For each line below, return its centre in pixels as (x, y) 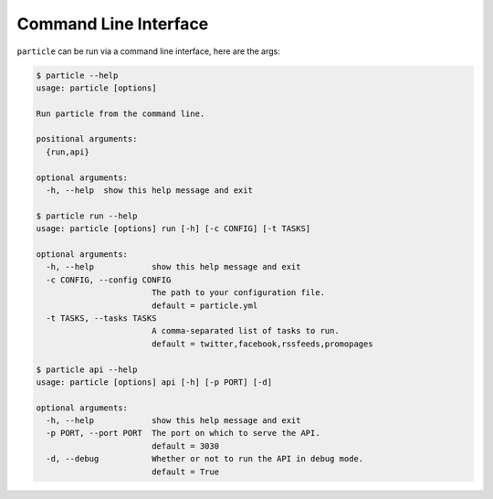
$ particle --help (77, 75)
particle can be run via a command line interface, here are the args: (148, 51)
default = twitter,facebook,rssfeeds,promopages (262, 344)
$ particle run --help (87, 216)
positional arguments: (87, 139)
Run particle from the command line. (121, 113)
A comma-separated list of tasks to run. (245, 331)
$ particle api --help (87, 369)
